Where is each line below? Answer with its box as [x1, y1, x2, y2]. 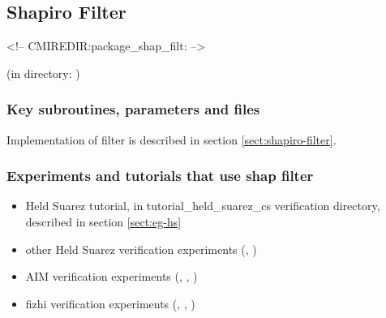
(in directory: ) [6, 64, 80, 81]
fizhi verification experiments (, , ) [25, 294, 195, 312]
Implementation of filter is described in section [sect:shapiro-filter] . [6, 131, 337, 148]
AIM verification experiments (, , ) [25, 268, 198, 285]
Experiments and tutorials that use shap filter [6, 165, 314, 186]
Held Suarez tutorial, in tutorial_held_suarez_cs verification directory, [25, 197, 380, 214]
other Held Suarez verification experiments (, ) [25, 240, 257, 257]
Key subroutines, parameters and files [6, 99, 260, 119]
